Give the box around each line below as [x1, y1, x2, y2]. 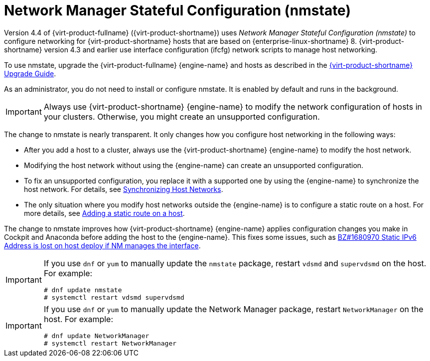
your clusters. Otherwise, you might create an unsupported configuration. [43, 111, 320, 122]
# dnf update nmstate [43, 286, 122, 294]
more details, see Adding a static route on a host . [24, 208, 185, 217]
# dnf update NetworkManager [43, 332, 149, 340]
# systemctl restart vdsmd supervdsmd [43, 293, 184, 301]
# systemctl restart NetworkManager [43, 339, 177, 347]
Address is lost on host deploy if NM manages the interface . [4, 241, 201, 250]
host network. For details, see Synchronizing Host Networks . [24, 184, 223, 193]
